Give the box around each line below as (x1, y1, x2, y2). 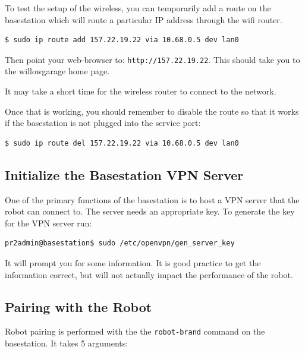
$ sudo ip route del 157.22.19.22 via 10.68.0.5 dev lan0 (5, 138, 239, 147)
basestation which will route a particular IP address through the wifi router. (5, 13, 282, 26)
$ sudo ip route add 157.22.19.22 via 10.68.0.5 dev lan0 (5, 36, 239, 45)
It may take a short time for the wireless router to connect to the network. (5, 85, 276, 97)
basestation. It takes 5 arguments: (5, 337, 128, 349)
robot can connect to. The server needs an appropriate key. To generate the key (5, 205, 295, 218)
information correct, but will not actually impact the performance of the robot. (5, 268, 293, 280)
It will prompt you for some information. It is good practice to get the (5, 256, 261, 269)
